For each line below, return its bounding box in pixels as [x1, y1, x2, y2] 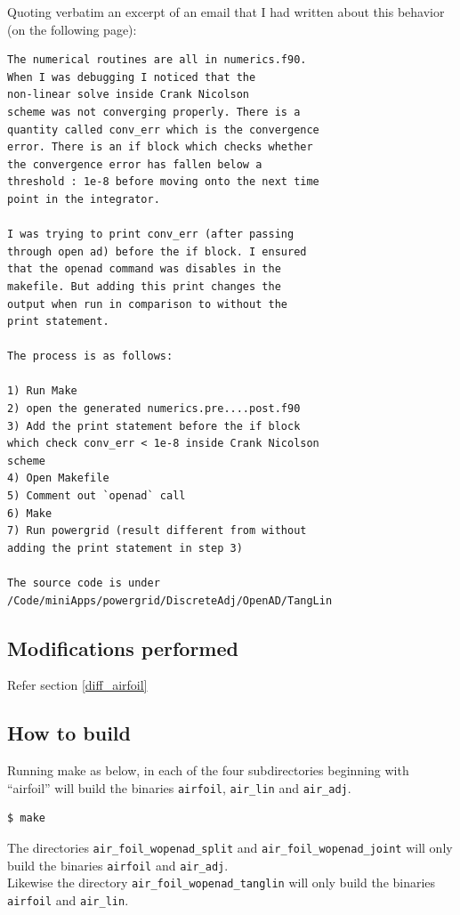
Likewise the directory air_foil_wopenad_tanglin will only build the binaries [7, 873, 436, 892]
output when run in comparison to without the [7, 297, 287, 311]
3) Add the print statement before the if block [7, 419, 301, 433]
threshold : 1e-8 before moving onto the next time [7, 175, 319, 189]
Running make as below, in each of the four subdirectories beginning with [7, 761, 409, 780]
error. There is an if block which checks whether [7, 141, 313, 154]
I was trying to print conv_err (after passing [7, 228, 295, 241]
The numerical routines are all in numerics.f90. [7, 53, 307, 67]
